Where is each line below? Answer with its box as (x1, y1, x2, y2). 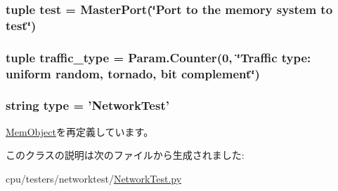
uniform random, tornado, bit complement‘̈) (6, 64, 260, 82)
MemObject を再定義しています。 (6, 124, 154, 139)
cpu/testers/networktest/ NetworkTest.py (6, 171, 182, 185)
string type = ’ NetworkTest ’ (6, 97, 169, 114)
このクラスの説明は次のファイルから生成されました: (6, 148, 245, 162)
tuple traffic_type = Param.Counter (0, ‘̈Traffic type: (6, 48, 311, 66)
